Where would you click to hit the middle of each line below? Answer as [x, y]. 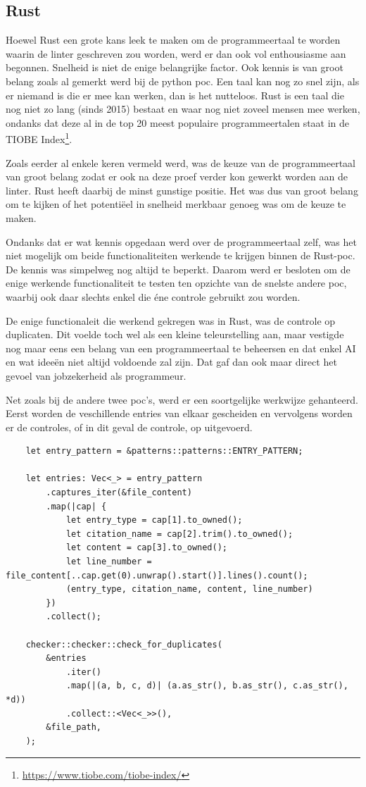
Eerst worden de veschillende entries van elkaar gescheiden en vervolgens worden [179, 413]
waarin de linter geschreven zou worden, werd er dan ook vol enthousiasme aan [176, 53]
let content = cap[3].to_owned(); [146, 548]
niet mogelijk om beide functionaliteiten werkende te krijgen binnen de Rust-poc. [181, 255]
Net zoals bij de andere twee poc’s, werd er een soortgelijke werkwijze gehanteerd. [182, 399]
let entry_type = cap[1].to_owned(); [154, 520]
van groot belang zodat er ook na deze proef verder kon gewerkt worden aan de [177, 176]
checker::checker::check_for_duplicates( [124, 644]
